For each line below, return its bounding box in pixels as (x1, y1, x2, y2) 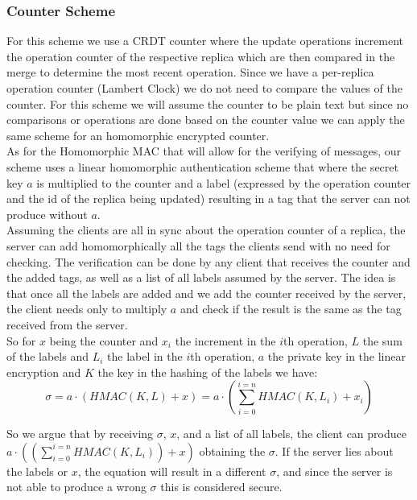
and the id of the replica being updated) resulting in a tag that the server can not (6, 190, 411, 207)
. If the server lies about (275, 442, 394, 459)
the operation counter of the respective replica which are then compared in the (6, 48, 395, 64)
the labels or (6, 462, 68, 479)
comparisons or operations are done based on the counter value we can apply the (6, 111, 405, 128)
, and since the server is (276, 462, 393, 479)
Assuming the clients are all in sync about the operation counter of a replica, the (6, 221, 406, 238)
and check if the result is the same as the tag (180, 300, 402, 317)
